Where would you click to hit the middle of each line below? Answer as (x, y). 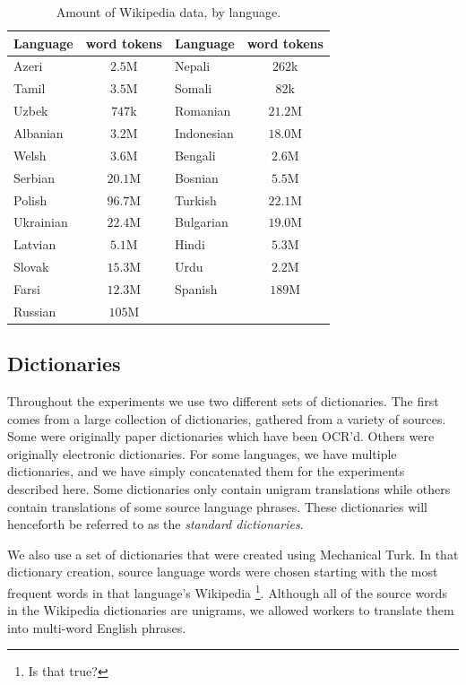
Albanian (39, 132)
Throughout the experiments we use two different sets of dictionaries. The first (223, 401)
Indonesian (204, 132)
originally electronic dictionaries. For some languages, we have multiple (202, 453)
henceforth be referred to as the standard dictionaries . (155, 524)
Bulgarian (201, 222)
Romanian (203, 111)
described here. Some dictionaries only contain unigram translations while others (229, 488)
